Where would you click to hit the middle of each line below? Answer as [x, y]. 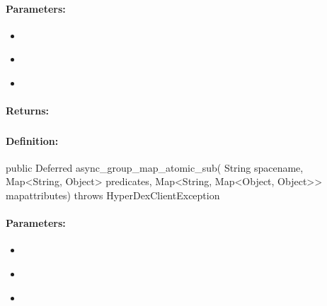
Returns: [28, 111]
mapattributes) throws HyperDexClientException [113, 195]
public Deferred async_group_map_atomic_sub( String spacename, [155, 167]
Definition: [32, 140]
